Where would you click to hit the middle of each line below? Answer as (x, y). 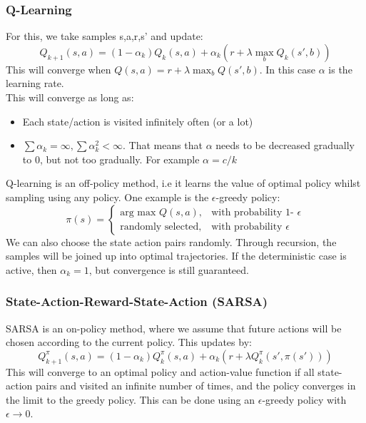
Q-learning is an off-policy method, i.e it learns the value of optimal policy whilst (183, 183)
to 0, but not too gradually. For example (111, 159)
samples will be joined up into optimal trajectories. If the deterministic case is (176, 256)
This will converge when (59, 69)
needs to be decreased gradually (285, 145)
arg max (138, 213)
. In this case (288, 69)
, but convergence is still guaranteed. (169, 269)
